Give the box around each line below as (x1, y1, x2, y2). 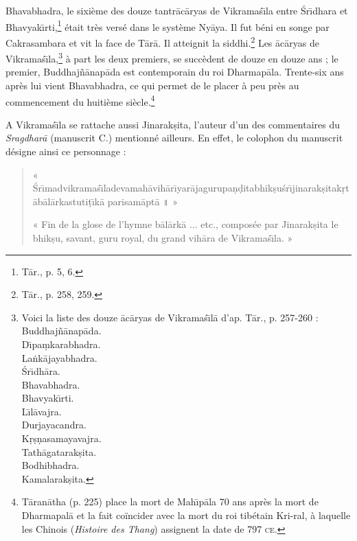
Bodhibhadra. (21, 458, 80, 472)
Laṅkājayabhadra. (21, 350, 97, 365)
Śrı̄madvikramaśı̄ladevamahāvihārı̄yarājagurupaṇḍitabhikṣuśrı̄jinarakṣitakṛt (32, 181, 349, 195)
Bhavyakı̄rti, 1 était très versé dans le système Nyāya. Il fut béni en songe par (5, 17, 330, 34)
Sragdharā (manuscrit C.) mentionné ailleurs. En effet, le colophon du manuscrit (5, 130, 343, 145)
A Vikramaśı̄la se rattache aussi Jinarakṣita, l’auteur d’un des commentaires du (5, 117, 341, 131)
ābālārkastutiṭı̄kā (32, 194, 105, 208)
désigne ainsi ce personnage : (5, 143, 126, 158)
